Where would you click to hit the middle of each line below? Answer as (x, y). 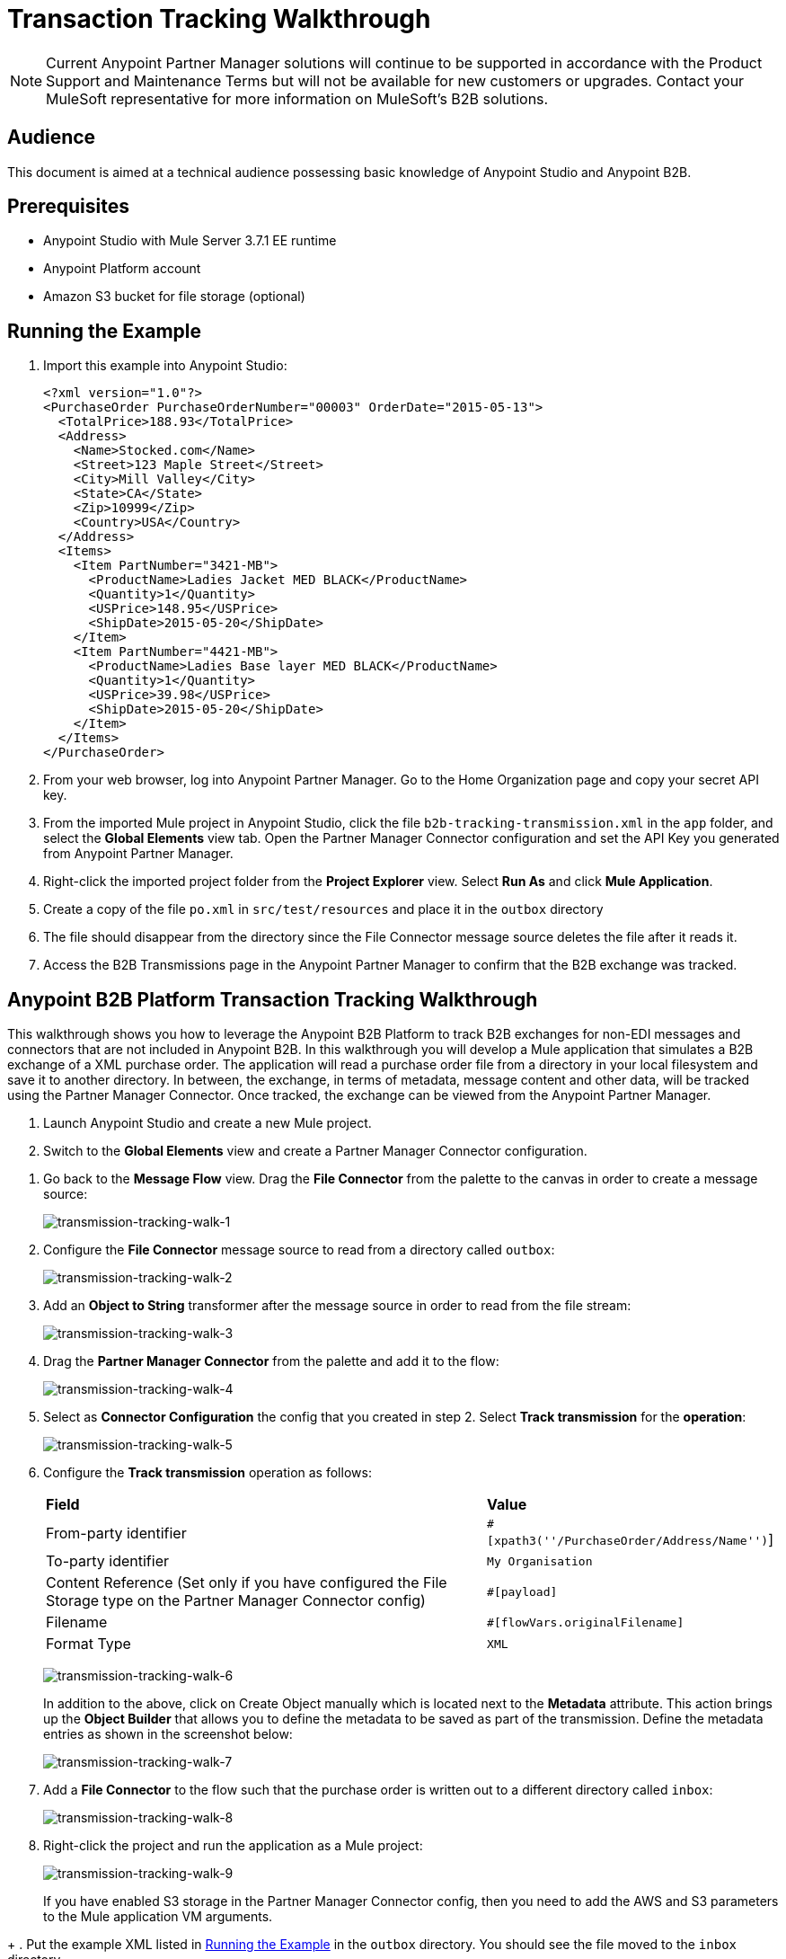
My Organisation (540, 1561)
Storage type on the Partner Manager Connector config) (236, 1601)
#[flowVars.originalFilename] (586, 1622)
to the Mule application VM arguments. (158, 1917)
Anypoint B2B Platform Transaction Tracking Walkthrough (273, 999)
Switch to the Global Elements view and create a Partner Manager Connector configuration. (315, 1151)
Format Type (88, 1644)
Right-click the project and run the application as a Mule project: (233, 1846)
